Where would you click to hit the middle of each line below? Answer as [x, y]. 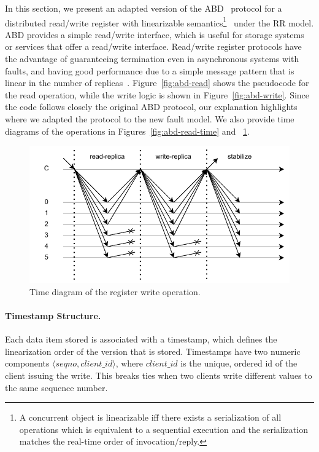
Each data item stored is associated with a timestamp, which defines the [141, 339]
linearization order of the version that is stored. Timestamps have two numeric [153, 351]
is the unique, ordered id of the [239, 363]
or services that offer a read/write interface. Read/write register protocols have [153, 46]
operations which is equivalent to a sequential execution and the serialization [163, 429]
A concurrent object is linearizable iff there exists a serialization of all [150, 417]
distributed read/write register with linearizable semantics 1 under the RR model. [159, 22]
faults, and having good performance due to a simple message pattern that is [150, 70]
